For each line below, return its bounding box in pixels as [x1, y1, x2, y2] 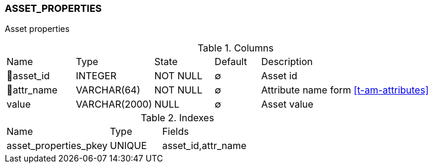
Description [261, 56, 313, 68]
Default [214, 56, 247, 68]
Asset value [261, 98, 313, 111]
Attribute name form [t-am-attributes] [261, 84, 429, 96]
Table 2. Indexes [140, 112, 214, 124]
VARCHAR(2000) [76, 98, 152, 111]
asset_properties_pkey [7, 140, 108, 152]
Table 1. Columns [197, 42, 274, 54]
